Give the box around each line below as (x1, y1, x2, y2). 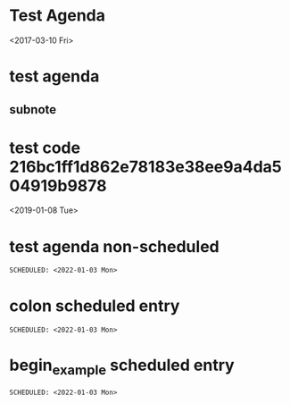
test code (9, 138, 81, 157)
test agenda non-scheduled (9, 236, 220, 257)
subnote (9, 102, 57, 117)
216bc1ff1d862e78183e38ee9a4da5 (9, 156, 283, 177)
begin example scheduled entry (9, 355, 235, 378)
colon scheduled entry (9, 296, 180, 316)
